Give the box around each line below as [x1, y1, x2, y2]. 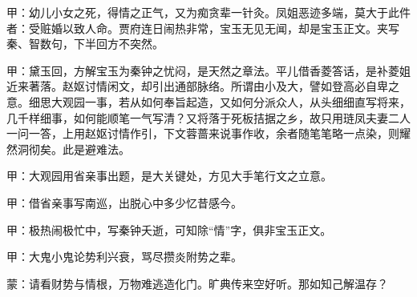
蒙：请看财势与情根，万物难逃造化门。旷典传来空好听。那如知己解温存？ [6, 275, 388, 291]
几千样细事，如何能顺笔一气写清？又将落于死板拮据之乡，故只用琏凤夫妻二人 [6, 109, 411, 126]
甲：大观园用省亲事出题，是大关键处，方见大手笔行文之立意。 [6, 167, 332, 184]
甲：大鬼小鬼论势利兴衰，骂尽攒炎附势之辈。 [6, 248, 242, 265]
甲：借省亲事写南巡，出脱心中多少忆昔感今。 [6, 194, 242, 211]
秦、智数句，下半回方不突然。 [6, 35, 164, 52]
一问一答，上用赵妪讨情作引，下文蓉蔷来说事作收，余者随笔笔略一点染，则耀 [6, 125, 411, 142]
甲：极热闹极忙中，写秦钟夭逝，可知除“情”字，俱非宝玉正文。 [6, 221, 332, 238]
